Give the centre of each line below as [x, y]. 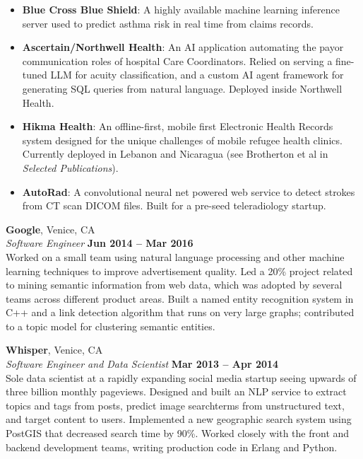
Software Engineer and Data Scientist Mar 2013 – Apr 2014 [142, 364]
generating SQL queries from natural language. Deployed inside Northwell [182, 88]
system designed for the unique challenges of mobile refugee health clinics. [182, 140]
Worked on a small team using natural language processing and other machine [175, 256]
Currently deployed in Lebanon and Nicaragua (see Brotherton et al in [175, 154]
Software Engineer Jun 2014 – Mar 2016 [100, 243]
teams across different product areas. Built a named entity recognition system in [180, 298]
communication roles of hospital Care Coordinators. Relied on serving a [177, 60]
